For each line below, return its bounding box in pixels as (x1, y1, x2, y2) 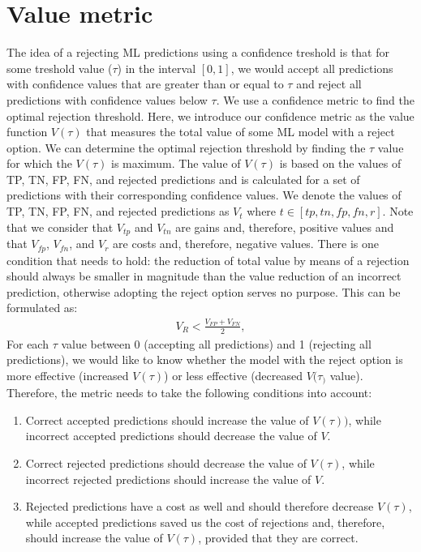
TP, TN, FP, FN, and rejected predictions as (6, 203, 230, 220)
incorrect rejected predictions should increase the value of (25, 470, 311, 487)
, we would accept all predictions (230, 59, 393, 76)
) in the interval (117, 59, 196, 76)
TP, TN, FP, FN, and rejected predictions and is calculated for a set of (6, 170, 360, 187)
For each (6, 335, 49, 352)
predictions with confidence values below (6, 91, 208, 108)
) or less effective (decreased (164, 366, 303, 383)
